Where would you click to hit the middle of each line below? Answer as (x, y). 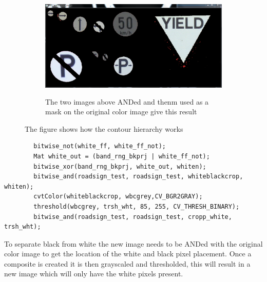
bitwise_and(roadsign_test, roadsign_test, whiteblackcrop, (138, 177)
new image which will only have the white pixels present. (94, 274)
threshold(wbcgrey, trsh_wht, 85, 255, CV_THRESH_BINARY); (137, 206)
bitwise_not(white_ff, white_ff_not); (100, 146)
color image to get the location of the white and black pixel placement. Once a (128, 254)
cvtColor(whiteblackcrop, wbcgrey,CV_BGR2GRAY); (118, 197)
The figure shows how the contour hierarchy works (104, 128)
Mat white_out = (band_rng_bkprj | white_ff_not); (122, 156)
